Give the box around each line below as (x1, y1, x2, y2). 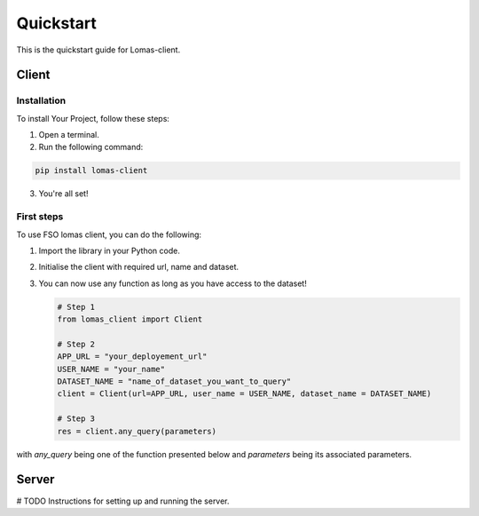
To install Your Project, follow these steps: (16, 113, 170, 123)
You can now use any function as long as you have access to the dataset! (38, 278, 308, 289)
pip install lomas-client (35, 165, 148, 176)
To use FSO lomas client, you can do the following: (16, 229, 202, 240)
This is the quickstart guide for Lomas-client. (16, 44, 181, 55)
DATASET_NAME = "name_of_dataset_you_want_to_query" (57, 377, 292, 386)
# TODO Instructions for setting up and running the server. (16, 496, 230, 506)
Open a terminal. (38, 130, 99, 140)
